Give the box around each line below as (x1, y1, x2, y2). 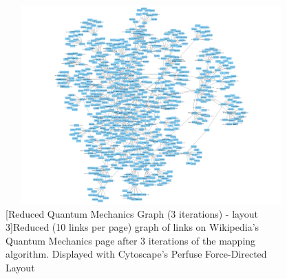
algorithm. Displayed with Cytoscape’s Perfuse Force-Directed (6, 247, 267, 261)
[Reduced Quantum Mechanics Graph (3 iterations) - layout (6, 206, 258, 220)
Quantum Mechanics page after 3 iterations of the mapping (6, 233, 256, 247)
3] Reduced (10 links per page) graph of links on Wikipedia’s (6, 220, 259, 234)
